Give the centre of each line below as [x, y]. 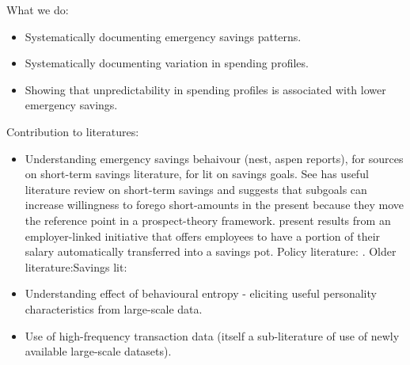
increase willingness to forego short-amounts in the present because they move [214, 205]
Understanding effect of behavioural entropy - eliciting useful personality [201, 293]
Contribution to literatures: [73, 131]
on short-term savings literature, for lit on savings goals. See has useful [197, 174]
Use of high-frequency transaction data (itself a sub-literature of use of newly [212, 335]
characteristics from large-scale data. [114, 308]
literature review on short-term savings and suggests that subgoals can [196, 189]
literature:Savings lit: [76, 266]
